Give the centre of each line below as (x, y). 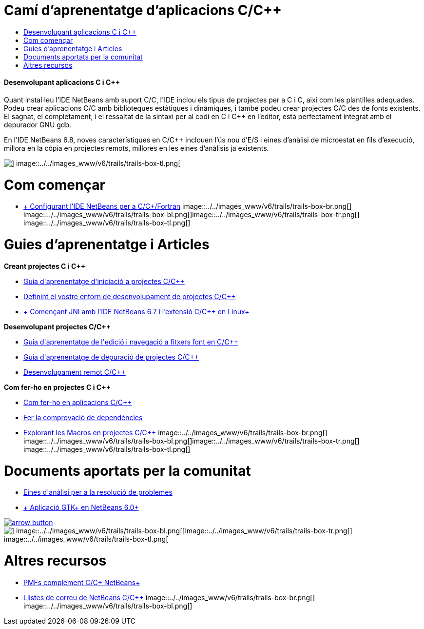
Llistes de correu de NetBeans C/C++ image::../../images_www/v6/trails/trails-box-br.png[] (169, 597)
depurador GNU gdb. (38, 124)
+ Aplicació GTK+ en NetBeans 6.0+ (81, 507)
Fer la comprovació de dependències (83, 417)
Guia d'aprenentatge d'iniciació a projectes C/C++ (104, 281)
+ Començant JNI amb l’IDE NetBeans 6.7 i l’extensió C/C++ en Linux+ (136, 311)
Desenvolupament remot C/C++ (75, 372)
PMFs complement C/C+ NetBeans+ (82, 582)
